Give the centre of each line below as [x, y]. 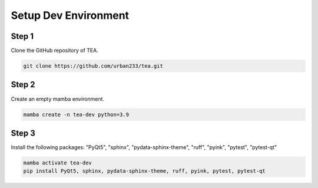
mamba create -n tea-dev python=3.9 [76, 114]
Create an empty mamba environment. [58, 99]
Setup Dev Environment [70, 15]
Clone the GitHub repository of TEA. [54, 51]
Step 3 [23, 133]
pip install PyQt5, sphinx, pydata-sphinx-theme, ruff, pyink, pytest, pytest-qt [145, 171]
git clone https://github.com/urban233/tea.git [93, 66]
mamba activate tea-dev [58, 163]
